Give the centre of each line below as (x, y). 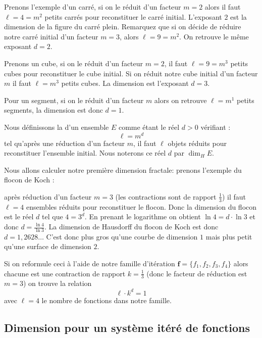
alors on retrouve (180, 100)
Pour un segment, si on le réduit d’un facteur (74, 100)
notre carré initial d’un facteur (51, 36)
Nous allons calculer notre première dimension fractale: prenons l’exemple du (123, 170)
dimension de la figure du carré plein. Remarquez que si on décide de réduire (123, 27)
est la (239, 16)
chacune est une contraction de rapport (65, 273)
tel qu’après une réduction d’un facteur (65, 143)
